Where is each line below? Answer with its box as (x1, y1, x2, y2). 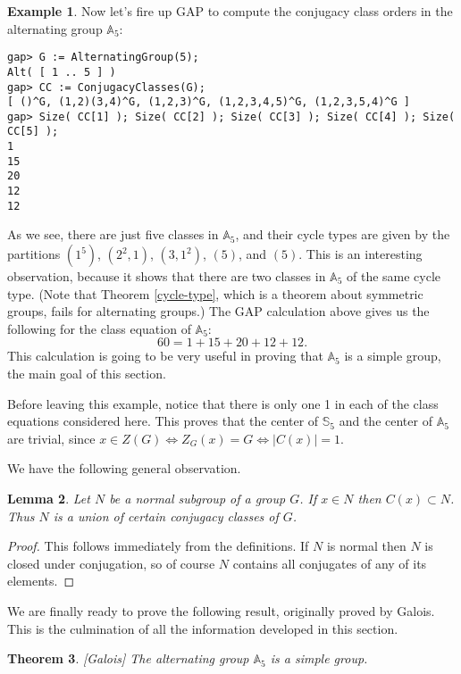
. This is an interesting (298, 245, 423, 262)
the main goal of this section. (7, 363, 166, 382)
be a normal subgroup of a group (109, 488, 286, 507)
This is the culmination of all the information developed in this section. (7, 619, 398, 637)
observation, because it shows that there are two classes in (7, 267, 326, 285)
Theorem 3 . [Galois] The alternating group (7, 649, 249, 668)
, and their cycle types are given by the (235, 225, 450, 244)
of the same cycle (347, 267, 441, 285)
